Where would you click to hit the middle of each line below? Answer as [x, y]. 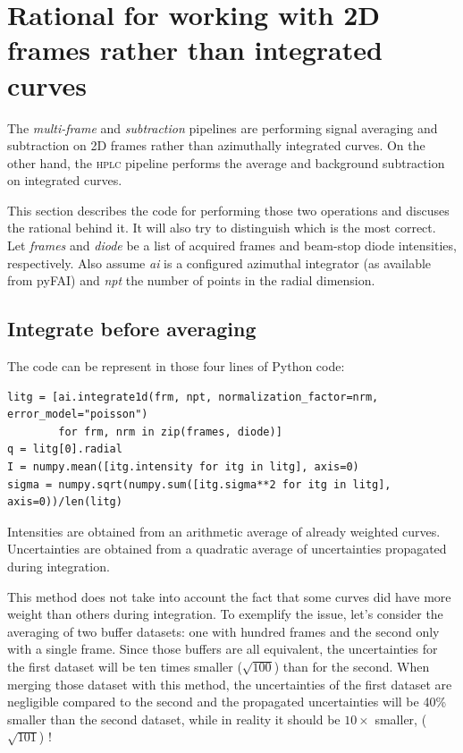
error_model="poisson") [78, 415]
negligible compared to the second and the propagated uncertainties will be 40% [227, 702]
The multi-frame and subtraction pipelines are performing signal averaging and [223, 127]
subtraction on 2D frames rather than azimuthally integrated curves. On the [216, 145]
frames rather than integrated [195, 50]
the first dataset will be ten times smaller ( [125, 666]
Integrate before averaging [132, 329]
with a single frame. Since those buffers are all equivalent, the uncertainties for [223, 649]
